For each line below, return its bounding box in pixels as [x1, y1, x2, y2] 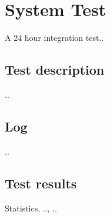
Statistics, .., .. [5, 201, 57, 214]
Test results [5, 174, 77, 192]
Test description [5, 60, 105, 79]
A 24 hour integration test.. [5, 31, 104, 44]
